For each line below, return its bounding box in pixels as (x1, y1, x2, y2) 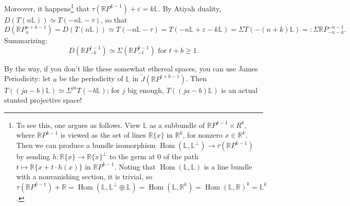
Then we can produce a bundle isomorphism (16, 140, 156, 151)
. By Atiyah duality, (158, 3, 222, 13)
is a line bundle (204, 161, 252, 172)
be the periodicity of (59, 73, 123, 84)
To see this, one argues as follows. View (16, 119, 141, 130)
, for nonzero (182, 129, 223, 140)
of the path (163, 151, 199, 162)
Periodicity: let (4, 73, 51, 84)
